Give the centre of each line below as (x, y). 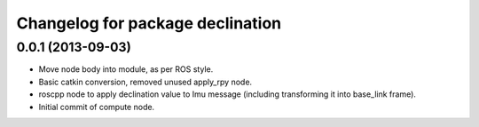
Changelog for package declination (149, 23)
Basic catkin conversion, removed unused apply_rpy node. (145, 82)
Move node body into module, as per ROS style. (126, 69)
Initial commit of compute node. (97, 107)
